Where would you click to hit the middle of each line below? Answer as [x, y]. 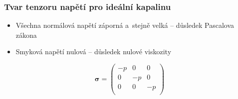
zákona [26, 35]
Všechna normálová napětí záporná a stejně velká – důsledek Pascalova [125, 25]
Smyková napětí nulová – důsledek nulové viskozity [94, 51]
